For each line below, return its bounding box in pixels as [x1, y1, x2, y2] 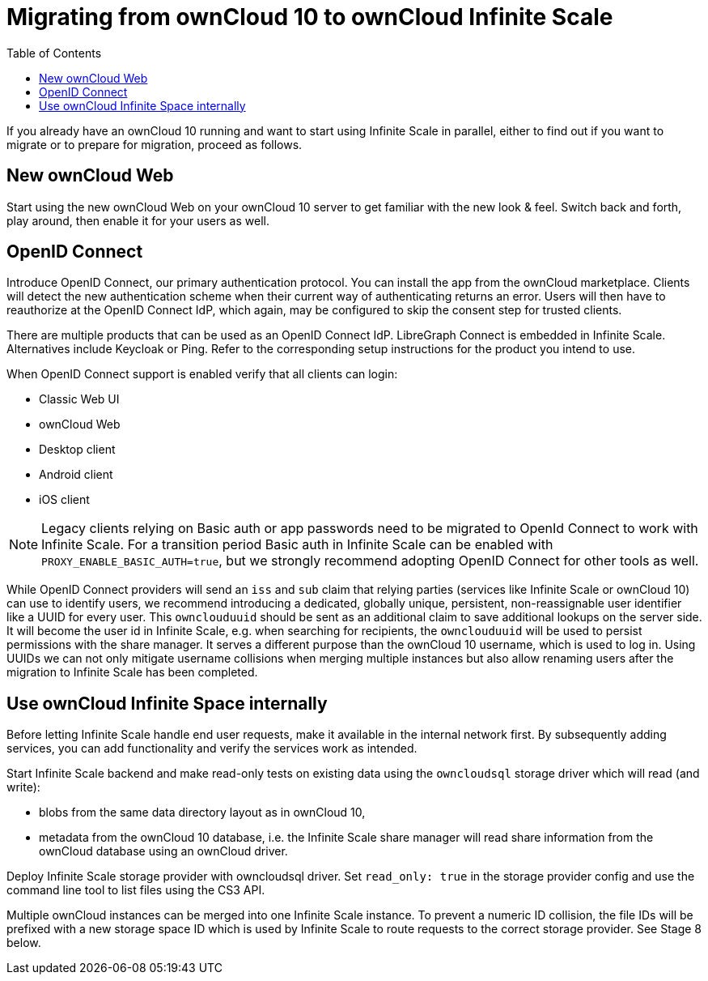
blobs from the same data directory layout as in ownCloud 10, [39, 805, 366, 820]
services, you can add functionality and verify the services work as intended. [6, 741, 418, 756]
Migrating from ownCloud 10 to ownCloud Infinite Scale [6, 3, 613, 31]
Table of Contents [6, 45, 102, 60]
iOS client [39, 493, 90, 507]
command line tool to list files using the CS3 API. [6, 883, 265, 898]
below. [6, 936, 41, 950]
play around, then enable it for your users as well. [6, 213, 269, 228]
